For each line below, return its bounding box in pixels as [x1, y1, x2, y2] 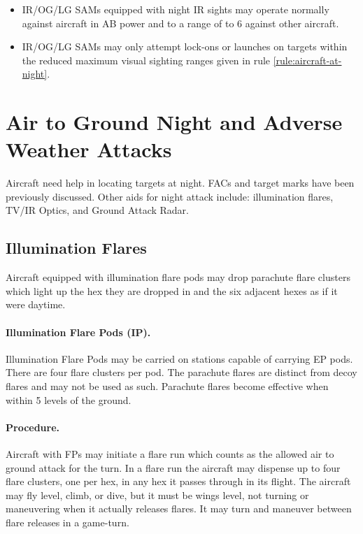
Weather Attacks [6, 135, 172, 164]
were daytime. [6, 297, 66, 312]
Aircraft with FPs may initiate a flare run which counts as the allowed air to [6, 447, 334, 461]
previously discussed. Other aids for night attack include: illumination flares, [6, 189, 334, 203]
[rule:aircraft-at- [273, 52, 342, 67]
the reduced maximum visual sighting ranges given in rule [22, 52, 271, 67]
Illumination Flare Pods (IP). [6, 324, 151, 339]
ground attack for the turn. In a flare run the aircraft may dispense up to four [6, 460, 341, 475]
